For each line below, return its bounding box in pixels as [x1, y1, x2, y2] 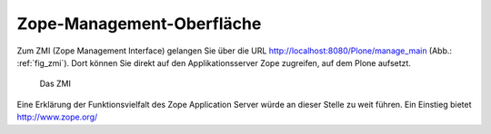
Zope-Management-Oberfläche [16, 14, 262, 33]
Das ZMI [39, 78, 72, 90]
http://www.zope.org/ [16, 111, 98, 122]
